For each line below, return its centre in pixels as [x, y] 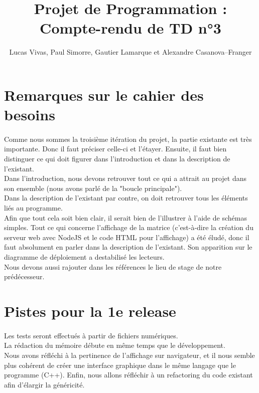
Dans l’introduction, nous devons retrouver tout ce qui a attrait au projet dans [125, 178]
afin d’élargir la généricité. [44, 384]
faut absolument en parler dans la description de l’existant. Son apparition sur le [128, 247]
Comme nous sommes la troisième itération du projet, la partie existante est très [128, 139]
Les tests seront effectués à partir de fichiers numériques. [91, 335]
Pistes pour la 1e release [90, 311]
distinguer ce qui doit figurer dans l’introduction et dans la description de [117, 159]
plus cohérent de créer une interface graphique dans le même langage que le [120, 365]
